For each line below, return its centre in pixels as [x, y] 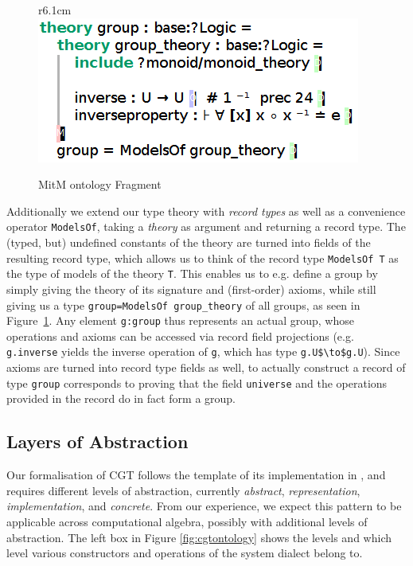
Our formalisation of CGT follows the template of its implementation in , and [196, 475]
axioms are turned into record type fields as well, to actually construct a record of [206, 367]
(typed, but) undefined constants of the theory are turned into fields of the [189, 242]
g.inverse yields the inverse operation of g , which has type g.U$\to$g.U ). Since [203, 351]
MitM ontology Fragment [100, 184]
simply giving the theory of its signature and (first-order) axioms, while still [191, 289]
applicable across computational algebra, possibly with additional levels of [187, 521]
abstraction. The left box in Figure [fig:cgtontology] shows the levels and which [199, 537]
